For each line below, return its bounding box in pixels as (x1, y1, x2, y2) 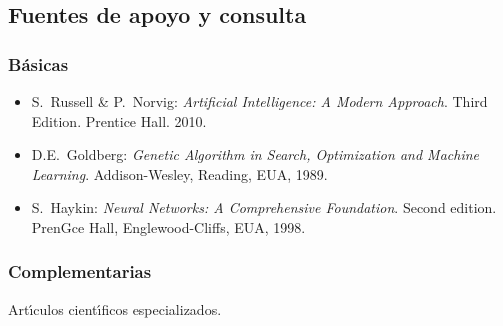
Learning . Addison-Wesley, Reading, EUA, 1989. (31, 163, 328, 184)
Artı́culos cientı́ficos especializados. (8, 298, 222, 319)
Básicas (8, 51, 69, 76)
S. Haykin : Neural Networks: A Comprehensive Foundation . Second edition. (31, 197, 497, 218)
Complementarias (8, 259, 152, 284)
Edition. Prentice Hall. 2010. (31, 110, 207, 131)
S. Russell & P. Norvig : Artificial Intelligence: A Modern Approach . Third (31, 91, 488, 111)
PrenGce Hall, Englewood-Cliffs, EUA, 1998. (31, 216, 306, 237)
